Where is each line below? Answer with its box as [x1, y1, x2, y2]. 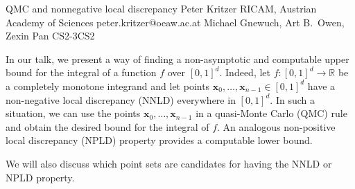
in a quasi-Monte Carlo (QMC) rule [196, 106, 347, 120]
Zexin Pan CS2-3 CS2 [6, 28, 95, 43]
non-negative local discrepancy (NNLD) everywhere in [6, 92, 236, 107]
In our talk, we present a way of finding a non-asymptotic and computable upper [6, 51, 349, 66]
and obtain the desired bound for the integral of [6, 119, 209, 134]
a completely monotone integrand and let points [6, 78, 210, 93]
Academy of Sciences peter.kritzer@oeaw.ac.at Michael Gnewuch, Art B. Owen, [6, 15, 345, 29]
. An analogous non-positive [217, 119, 336, 134]
